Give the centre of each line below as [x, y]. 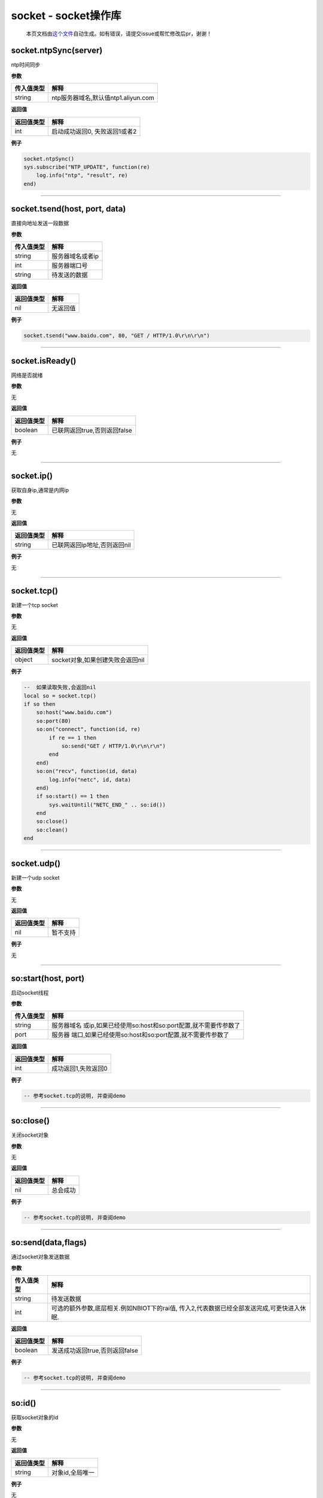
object [24, 660]
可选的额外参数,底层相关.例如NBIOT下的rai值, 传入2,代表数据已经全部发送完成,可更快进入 [176, 1308]
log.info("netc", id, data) [90, 780]
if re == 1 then [73, 738]
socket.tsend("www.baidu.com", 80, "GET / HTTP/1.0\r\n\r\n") [117, 336]
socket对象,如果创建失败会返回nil [98, 660]
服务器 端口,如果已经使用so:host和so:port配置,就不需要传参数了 [141, 1035]
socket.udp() [36, 863]
